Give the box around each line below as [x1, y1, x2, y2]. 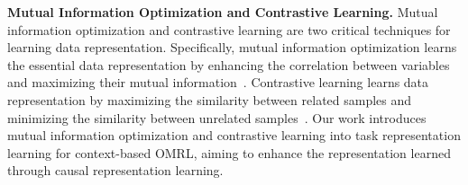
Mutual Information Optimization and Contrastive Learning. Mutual [7, 3, 438, 21]
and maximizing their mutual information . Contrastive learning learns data [7, 73, 429, 92]
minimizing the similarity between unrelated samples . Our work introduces [7, 108, 427, 127]
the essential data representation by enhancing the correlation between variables [7, 55, 450, 74]
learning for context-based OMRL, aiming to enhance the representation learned [7, 143, 451, 162]
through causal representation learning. [7, 161, 224, 180]
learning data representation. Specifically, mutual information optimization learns [7, 38, 457, 57]
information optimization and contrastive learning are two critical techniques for [7, 20, 451, 39]
